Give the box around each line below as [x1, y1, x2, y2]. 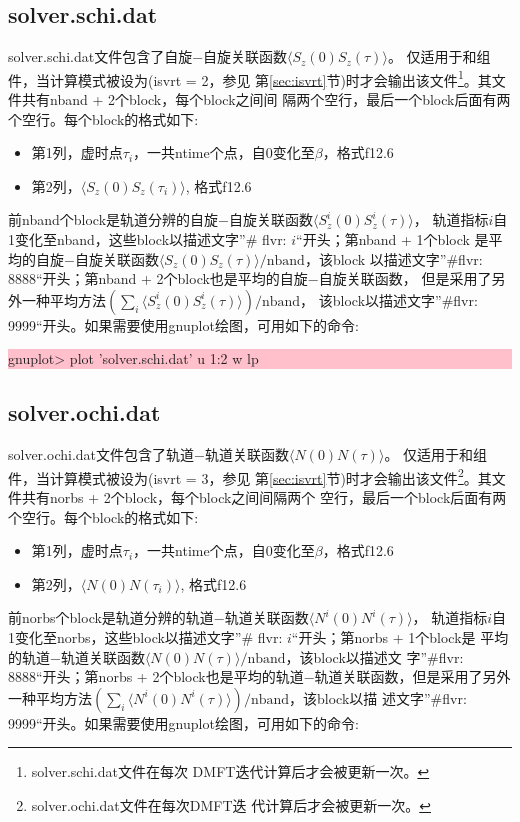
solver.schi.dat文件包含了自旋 [8, 46, 193, 67]
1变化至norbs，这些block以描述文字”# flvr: [8, 627, 283, 647]
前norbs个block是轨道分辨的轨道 [8, 607, 214, 628]
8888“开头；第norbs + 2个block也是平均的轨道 [8, 666, 304, 687]
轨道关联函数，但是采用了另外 [314, 666, 511, 687]
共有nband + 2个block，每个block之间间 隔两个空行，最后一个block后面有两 [21, 89, 511, 110]
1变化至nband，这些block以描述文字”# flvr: [8, 229, 287, 250]
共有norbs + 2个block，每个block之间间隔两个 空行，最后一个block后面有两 [21, 487, 507, 508]
